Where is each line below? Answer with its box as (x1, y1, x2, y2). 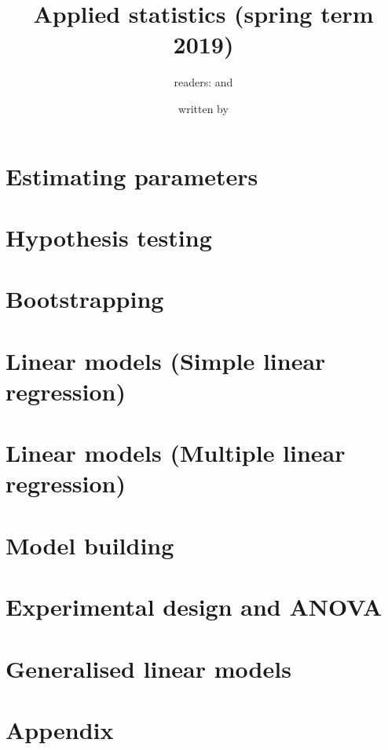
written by (178, 100, 229, 116)
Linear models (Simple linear (5, 344, 326, 376)
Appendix (5, 713, 114, 745)
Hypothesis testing (5, 221, 212, 253)
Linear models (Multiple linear (5, 437, 346, 469)
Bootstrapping (5, 283, 164, 315)
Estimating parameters (5, 159, 258, 192)
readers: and (174, 74, 233, 90)
